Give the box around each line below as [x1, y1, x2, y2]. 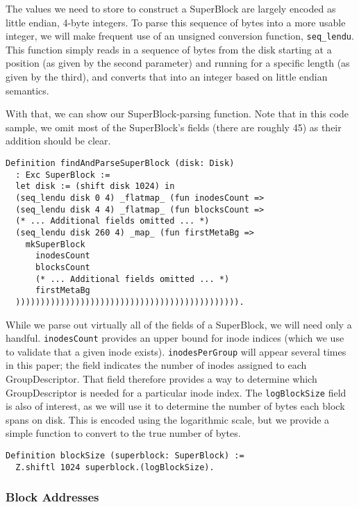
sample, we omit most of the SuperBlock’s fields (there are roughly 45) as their [6, 119, 342, 134]
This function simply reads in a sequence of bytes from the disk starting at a [6, 42, 332, 56]
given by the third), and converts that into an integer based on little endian [6, 69, 328, 84]
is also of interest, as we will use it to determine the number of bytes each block [6, 399, 345, 413]
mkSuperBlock [25, 239, 85, 249]
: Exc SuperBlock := [15, 169, 110, 180]
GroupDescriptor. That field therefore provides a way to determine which [6, 372, 317, 386]
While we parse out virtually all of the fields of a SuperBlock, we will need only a [6, 317, 352, 331]
